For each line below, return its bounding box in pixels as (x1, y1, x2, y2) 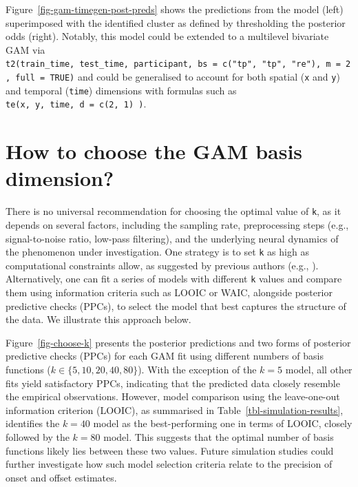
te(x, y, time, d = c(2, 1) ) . (6, 96, 147, 111)
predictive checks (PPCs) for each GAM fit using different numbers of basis (6, 349, 324, 363)
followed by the (6, 430, 70, 444)
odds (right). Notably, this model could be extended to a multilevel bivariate (6, 29, 329, 43)
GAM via (6, 42, 45, 56)
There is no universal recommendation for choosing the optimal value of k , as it (6, 204, 341, 218)
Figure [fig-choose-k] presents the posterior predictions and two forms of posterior (6, 335, 351, 349)
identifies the (6, 416, 60, 431)
